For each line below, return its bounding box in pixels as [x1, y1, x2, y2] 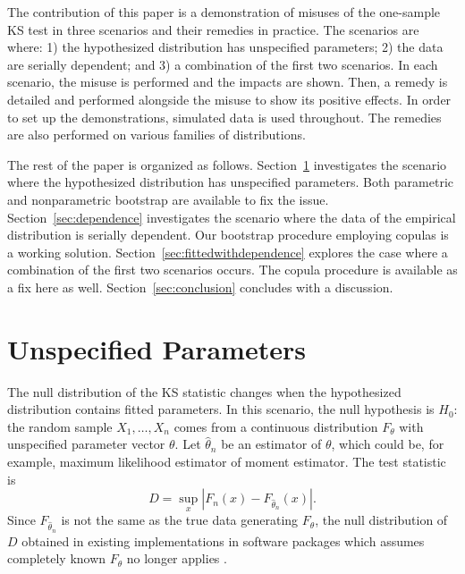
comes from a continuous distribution [173, 417, 378, 435]
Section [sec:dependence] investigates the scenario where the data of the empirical [7, 207, 456, 226]
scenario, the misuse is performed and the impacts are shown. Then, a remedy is [7, 72, 448, 91]
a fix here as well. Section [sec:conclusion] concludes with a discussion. [7, 277, 393, 296]
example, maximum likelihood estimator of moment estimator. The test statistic [7, 452, 446, 470]
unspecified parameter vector [7, 435, 165, 453]
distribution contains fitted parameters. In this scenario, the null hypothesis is [7, 400, 435, 418]
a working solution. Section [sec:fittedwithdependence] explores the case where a [7, 242, 448, 261]
